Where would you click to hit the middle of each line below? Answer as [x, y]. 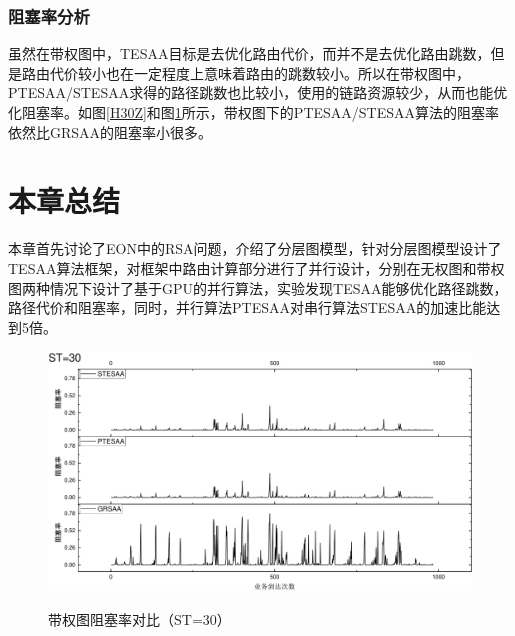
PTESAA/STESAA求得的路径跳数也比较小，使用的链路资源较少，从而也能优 [258, 92]
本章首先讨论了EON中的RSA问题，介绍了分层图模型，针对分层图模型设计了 [255, 248]
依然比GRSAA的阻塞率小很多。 [110, 131]
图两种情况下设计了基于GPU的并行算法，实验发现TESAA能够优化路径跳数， [258, 287]
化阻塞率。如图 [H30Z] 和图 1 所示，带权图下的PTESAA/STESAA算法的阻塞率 [254, 112]
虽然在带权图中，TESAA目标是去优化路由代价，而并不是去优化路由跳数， [249, 53]
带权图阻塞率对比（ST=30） [139, 619]
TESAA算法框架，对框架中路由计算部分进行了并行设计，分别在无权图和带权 [256, 267]
